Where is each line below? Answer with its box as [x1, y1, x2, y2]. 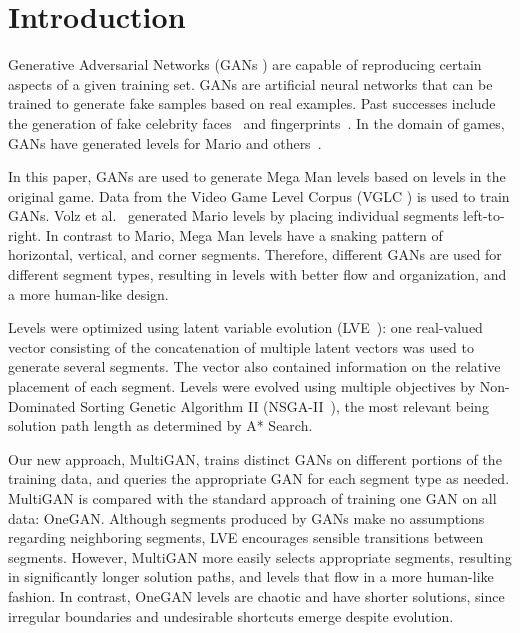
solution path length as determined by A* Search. [8, 415, 313, 436]
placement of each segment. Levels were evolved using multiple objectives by [8, 376, 476, 397]
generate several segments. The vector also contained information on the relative [8, 356, 501, 377]
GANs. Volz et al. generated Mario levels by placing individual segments [8, 205, 459, 226]
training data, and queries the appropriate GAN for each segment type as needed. [8, 468, 510, 489]
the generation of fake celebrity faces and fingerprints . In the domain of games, [8, 112, 505, 133]
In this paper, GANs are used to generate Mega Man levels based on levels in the [8, 166, 506, 187]
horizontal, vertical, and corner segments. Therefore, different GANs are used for [8, 244, 502, 265]
